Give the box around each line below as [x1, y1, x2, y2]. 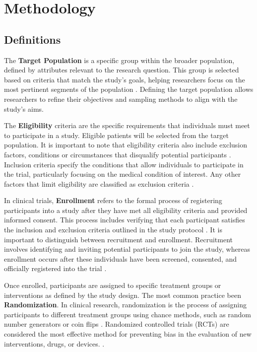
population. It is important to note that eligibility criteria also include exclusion [4, 140, 248, 150]
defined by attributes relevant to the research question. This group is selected [4, 65, 239, 75]
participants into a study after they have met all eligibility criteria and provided [4, 205, 248, 215]
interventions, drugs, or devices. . [4, 338, 105, 349]
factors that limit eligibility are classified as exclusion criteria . [4, 178, 194, 189]
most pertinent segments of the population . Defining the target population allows [4, 84, 254, 94]
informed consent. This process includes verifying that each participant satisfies [4, 214, 245, 225]
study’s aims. [4, 103, 44, 114]
